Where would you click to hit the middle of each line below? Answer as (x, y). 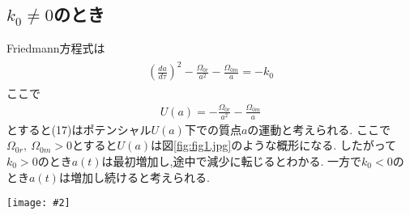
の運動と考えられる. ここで (319, 129)
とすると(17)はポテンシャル (79, 129)
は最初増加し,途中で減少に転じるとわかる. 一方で (232, 161)
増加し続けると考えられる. (140, 177)
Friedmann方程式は (56, 48)
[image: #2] (38, 203)
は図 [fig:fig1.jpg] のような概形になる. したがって (274, 145)
